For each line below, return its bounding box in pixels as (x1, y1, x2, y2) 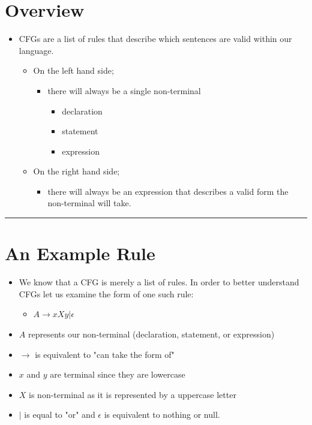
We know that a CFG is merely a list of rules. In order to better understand (19, 276, 299, 288)
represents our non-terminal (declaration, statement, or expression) (28, 327, 275, 340)
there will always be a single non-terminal (47, 84, 201, 97)
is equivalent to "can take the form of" (35, 348, 175, 360)
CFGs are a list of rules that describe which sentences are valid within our (19, 32, 292, 45)
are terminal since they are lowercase (50, 368, 185, 381)
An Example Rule (5, 241, 155, 266)
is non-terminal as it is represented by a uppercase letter (29, 388, 236, 400)
